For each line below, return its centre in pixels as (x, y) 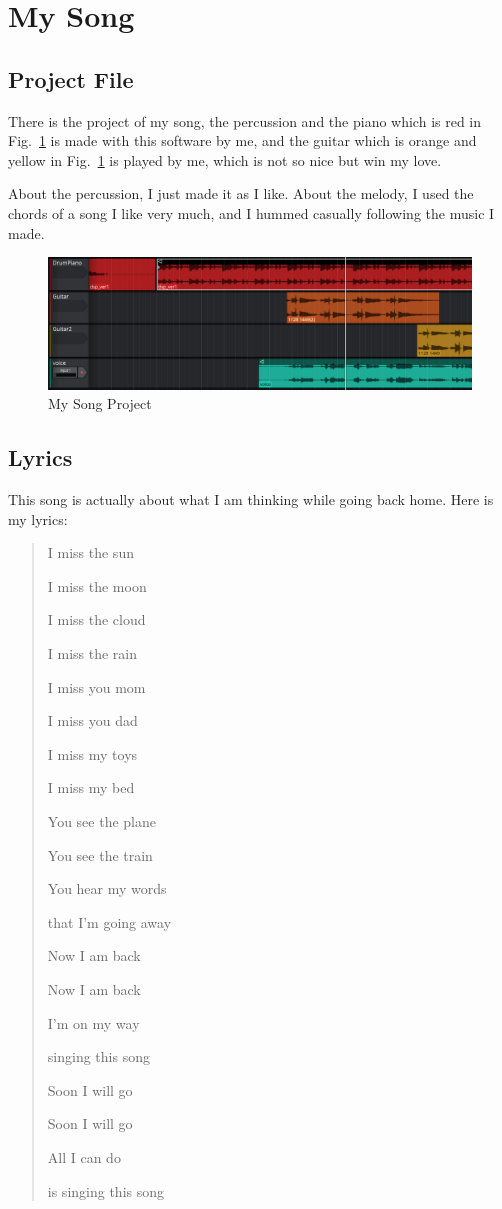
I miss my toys (92, 753)
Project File (71, 78)
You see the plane (101, 820)
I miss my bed (91, 787)
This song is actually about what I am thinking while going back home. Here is (251, 499)
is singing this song (105, 1190)
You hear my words (107, 888)
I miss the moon (97, 585)
